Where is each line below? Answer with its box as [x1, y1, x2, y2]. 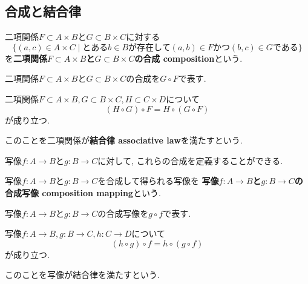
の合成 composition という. [134, 51, 243, 64]
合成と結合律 [5, 2, 81, 21]
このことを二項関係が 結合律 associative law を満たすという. [5, 134, 243, 147]
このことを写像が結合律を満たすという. [5, 268, 160, 281]
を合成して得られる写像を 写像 [97, 174, 219, 187]
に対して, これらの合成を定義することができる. [97, 154, 283, 167]
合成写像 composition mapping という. [5, 186, 161, 199]
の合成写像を [97, 206, 149, 219]
